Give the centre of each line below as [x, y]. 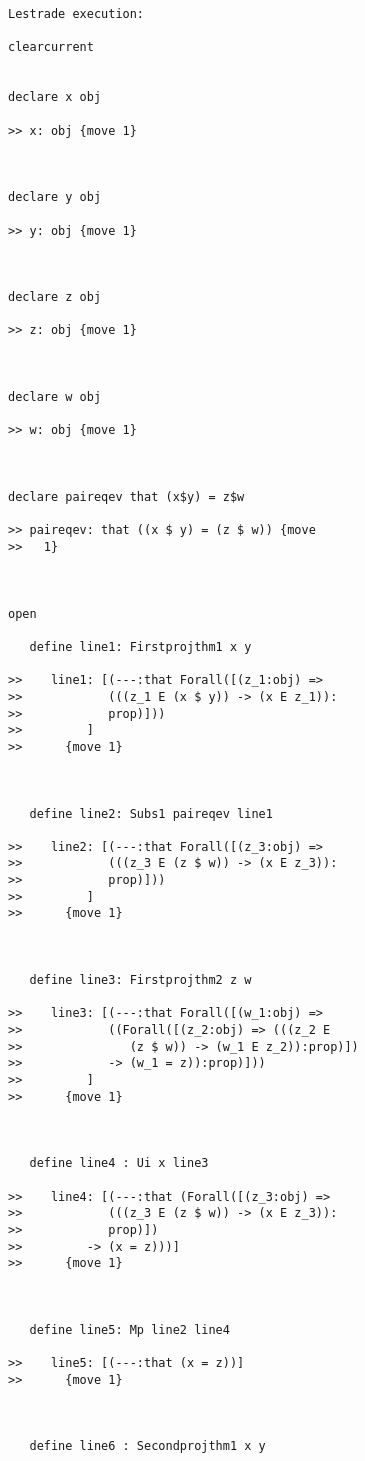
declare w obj [55, 397]
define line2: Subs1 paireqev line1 [151, 813]
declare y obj [55, 197]
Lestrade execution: [76, 14]
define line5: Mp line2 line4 [129, 1329]
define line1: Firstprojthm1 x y [140, 646]
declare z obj [55, 297]
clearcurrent [51, 47]
